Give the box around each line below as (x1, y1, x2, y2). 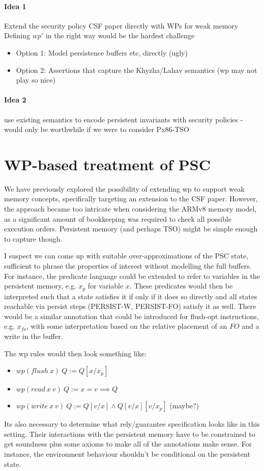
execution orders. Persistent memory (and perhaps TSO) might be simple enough (4, 223, 258, 234)
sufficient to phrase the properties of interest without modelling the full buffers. (4, 260, 252, 271)
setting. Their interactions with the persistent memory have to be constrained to (4, 428, 255, 439)
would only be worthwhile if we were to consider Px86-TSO (4, 124, 189, 135)
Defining (4, 30, 31, 41)
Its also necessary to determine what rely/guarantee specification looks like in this (4, 418, 260, 429)
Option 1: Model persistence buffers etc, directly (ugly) (16, 47, 188, 58)
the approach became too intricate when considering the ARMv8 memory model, (4, 203, 257, 214)
